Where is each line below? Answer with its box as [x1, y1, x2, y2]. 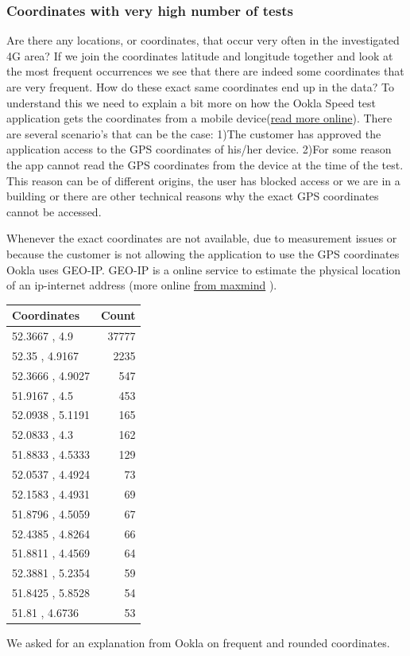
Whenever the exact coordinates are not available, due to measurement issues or [6, 230, 397, 246]
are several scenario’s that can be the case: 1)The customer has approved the [6, 125, 381, 142]
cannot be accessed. [6, 203, 102, 219]
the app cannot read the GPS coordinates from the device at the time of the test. [6, 156, 404, 173]
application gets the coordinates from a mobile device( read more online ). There [6, 110, 393, 126]
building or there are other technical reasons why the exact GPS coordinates [6, 188, 379, 204]
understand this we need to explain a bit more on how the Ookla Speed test [6, 94, 377, 111]
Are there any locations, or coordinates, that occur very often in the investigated [6, 32, 400, 49]
